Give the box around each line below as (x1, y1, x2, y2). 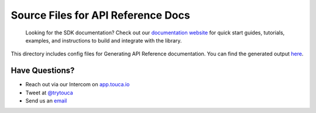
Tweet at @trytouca (25, 89, 73, 96)
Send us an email (25, 97, 67, 104)
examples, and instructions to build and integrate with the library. (25, 37, 182, 44)
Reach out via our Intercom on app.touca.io (25, 81, 130, 88)
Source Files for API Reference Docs (11, 9, 190, 22)
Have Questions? (11, 66, 75, 76)
